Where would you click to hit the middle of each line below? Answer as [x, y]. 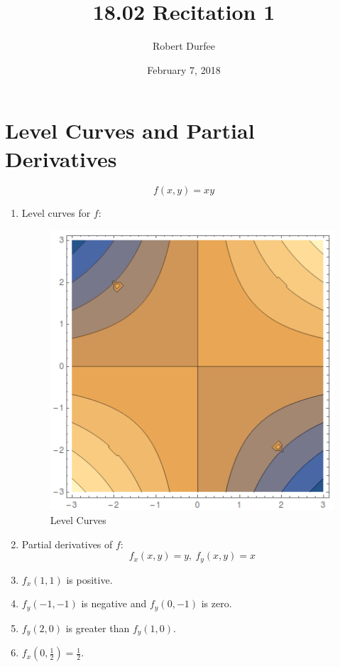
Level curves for [56, 213]
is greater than [98, 628]
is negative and [114, 603]
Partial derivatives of [67, 544]
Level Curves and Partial [130, 130]
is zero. [216, 603]
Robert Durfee [184, 46]
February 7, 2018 [184, 69]
